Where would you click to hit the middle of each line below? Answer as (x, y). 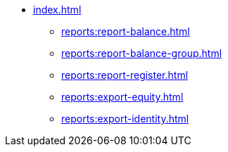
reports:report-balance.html (126, 31)
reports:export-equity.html (122, 97)
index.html (57, 9)
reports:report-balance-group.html (142, 53)
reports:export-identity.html (125, 119)
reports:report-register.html (125, 75)
